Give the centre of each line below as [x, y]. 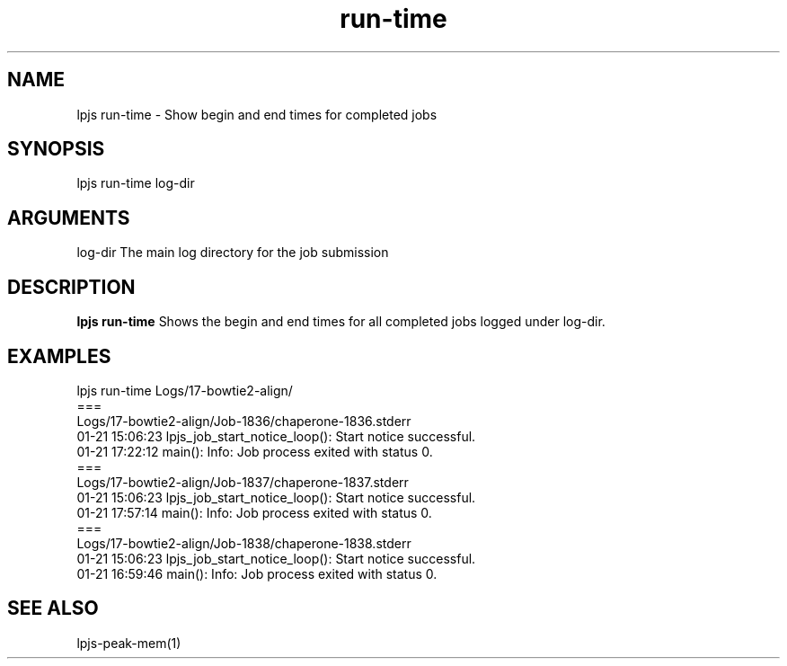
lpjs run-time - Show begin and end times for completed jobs [257, 114]
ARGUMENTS [69, 218]
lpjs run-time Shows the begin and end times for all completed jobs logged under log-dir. [341, 322]
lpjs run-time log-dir [136, 183]
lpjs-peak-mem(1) [129, 643]
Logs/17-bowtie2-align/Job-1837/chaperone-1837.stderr [243, 482]
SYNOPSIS [56, 149]
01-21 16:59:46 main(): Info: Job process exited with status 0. [257, 573]
